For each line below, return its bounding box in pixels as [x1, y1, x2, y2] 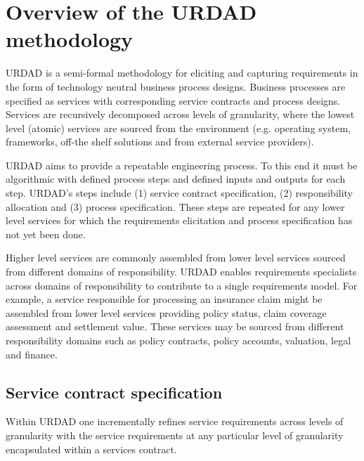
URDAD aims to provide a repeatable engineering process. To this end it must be [6, 157, 358, 172]
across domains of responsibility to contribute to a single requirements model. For [6, 278, 358, 292]
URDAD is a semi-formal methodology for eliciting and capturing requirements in [6, 65, 358, 80]
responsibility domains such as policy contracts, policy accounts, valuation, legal [6, 333, 351, 347]
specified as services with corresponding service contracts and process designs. [6, 93, 341, 108]
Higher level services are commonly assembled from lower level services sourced [6, 250, 346, 265]
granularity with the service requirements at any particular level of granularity [6, 427, 344, 442]
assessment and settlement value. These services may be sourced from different [6, 319, 344, 334]
